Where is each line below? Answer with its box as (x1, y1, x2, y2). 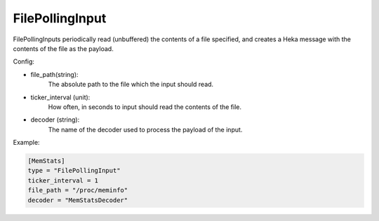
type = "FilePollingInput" (27, 166, 121, 175)
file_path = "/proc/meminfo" (27, 186, 128, 194)
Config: (13, 57, 35, 66)
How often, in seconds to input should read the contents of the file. (48, 102, 242, 111)
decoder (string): (30, 115, 80, 124)
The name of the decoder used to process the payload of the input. (48, 125, 243, 134)
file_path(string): (30, 70, 79, 78)
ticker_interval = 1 (27, 176, 98, 185)
